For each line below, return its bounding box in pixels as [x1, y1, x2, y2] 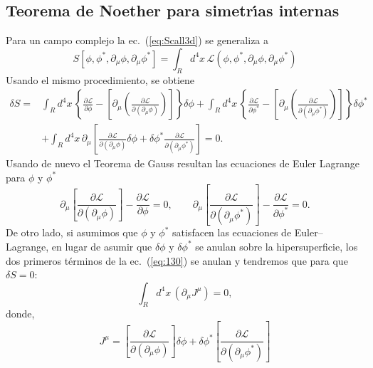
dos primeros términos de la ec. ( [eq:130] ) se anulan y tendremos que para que [6, 253, 348, 268]
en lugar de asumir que [51, 238, 152, 253]
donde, [6, 306, 35, 321]
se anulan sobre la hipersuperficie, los [195, 238, 358, 253]
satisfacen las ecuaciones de [172, 225, 292, 240]
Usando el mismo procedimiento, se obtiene [6, 72, 195, 87]
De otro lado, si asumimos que [6, 225, 138, 240]
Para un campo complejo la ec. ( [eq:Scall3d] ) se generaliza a [6, 33, 269, 48]
